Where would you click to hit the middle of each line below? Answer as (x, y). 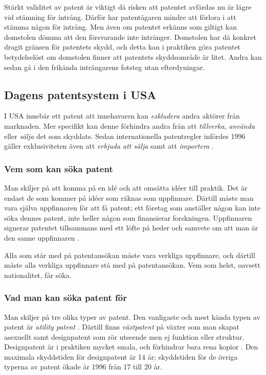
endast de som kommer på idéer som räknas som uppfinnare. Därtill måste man (129, 197)
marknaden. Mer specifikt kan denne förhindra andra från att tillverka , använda (130, 125)
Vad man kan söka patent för (65, 298)
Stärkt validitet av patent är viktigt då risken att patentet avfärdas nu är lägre (128, 7)
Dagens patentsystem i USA (80, 94)
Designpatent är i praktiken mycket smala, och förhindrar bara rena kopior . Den (131, 347)
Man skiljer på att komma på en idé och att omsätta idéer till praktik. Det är (126, 187)
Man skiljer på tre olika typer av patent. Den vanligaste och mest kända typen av (132, 317)
